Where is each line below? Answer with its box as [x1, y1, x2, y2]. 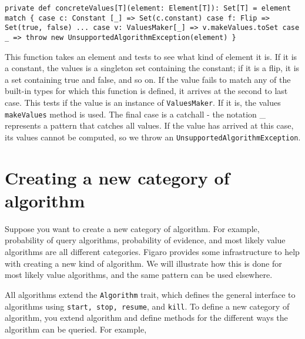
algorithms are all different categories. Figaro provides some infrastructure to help [5, 246, 300, 258]
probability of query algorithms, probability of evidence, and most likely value [5, 234, 286, 246]
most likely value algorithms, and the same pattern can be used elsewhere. [5, 268, 273, 281]
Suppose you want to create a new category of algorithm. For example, [5, 222, 260, 234]
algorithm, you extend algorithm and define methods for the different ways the [5, 311, 288, 324]
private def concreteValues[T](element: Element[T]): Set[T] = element [5, 4, 291, 12]
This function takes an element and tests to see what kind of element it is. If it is [5, 50, 297, 62]
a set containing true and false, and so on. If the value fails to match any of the [5, 73, 291, 85]
